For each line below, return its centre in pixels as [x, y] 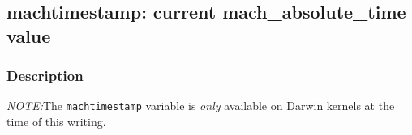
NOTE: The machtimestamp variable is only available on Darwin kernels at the [201, 105]
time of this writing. [56, 122]
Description [45, 76]
